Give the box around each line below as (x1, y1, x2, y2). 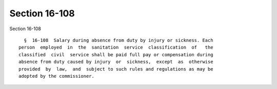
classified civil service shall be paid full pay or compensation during (18, 52, 213, 57)
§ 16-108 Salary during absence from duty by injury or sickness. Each (24, 37, 213, 43)
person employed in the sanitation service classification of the (18, 44, 213, 51)
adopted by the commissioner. (18, 73, 95, 79)
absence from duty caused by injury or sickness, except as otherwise (18, 59, 213, 65)
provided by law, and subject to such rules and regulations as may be (18, 66, 213, 72)
